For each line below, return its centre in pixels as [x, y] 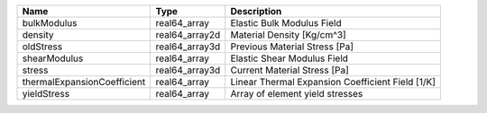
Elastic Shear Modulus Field [289, 58]
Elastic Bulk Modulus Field [286, 23]
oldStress [42, 47]
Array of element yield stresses [297, 94]
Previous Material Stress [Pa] [292, 47]
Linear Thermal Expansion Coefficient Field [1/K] [333, 82]
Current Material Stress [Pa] [289, 70]
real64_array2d [188, 35]
